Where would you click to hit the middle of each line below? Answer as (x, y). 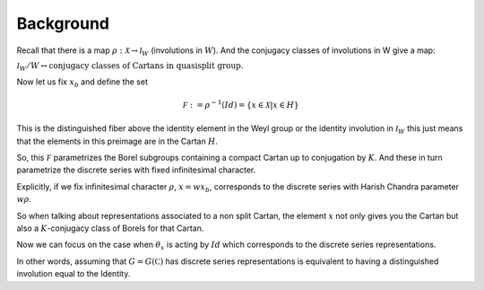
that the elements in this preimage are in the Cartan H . (117, 141)
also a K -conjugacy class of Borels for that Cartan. (110, 228)
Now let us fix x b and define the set (82, 83)
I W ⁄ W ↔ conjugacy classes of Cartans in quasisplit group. (130, 66)
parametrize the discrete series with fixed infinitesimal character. (136, 170)
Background (63, 23)
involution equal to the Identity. (73, 274)
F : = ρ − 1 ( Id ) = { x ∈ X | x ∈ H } (241, 104)
